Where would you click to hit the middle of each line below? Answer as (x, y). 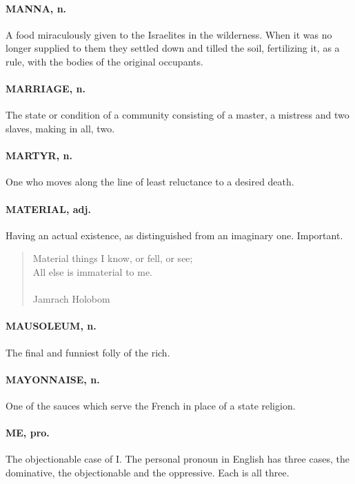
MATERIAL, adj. (48, 209)
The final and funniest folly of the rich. (88, 352)
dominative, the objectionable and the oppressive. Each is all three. (148, 472)
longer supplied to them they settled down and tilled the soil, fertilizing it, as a (173, 48)
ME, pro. (28, 433)
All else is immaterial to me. (93, 271)
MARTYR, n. (39, 155)
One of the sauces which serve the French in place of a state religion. (151, 405)
